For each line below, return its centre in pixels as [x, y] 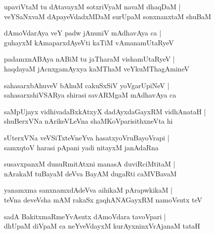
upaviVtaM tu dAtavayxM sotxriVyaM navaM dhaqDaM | [92, 6]
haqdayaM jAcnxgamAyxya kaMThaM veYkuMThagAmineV [97, 68]
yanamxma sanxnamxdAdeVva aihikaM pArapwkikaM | [88, 190]
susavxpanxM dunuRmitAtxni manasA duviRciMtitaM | [90, 164]
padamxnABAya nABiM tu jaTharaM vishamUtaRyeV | [89, 59]
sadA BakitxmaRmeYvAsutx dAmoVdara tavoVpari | [85, 216]
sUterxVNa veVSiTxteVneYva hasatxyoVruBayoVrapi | [87, 137]
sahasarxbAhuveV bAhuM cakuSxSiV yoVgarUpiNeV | [87, 85]
